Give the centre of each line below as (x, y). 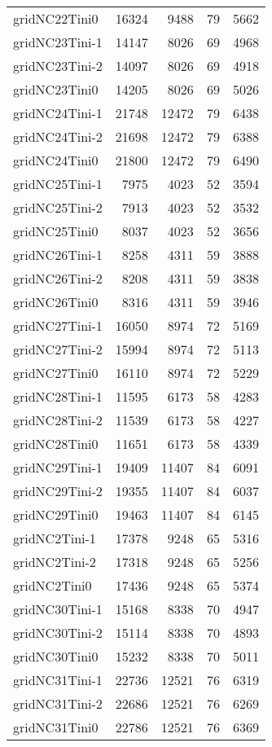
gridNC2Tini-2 (55, 562)
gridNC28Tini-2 (58, 420)
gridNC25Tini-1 (58, 184)
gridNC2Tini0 (53, 585)
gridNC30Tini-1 (58, 609)
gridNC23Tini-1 (58, 42)
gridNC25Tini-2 (58, 207)
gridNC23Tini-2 (58, 66)
